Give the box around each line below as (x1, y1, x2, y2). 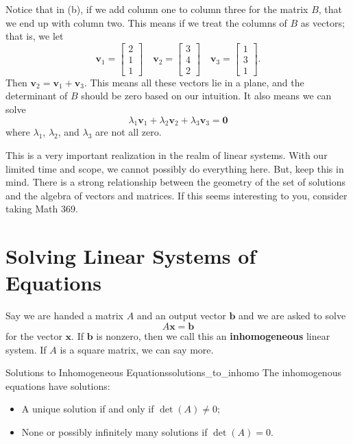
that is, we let (5, 29, 64, 43)
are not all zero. (95, 125, 162, 139)
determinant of (5, 88, 68, 103)
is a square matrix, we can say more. (60, 342, 214, 356)
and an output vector (136, 308, 226, 323)
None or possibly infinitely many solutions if (21, 424, 208, 439)
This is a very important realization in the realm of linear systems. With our (5, 148, 328, 162)
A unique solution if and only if (21, 402, 154, 416)
